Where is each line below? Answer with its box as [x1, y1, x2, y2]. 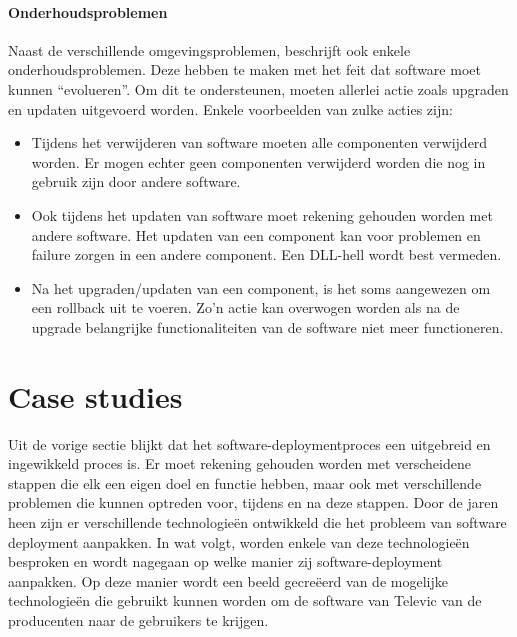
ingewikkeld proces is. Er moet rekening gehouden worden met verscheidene [8, 453, 471, 474]
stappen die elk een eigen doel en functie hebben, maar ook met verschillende [8, 472, 482, 493]
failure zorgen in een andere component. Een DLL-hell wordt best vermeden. [31, 244, 502, 265]
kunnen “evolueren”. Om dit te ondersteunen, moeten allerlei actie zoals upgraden [8, 78, 509, 99]
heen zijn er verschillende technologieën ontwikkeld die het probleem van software [8, 512, 507, 533]
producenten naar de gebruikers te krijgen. [8, 609, 269, 630]
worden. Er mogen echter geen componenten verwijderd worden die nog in [31, 151, 486, 172]
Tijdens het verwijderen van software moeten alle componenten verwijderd [31, 132, 488, 153]
